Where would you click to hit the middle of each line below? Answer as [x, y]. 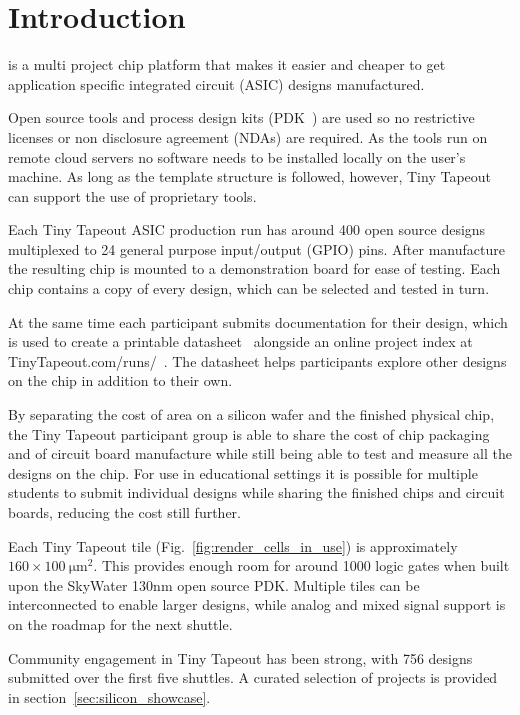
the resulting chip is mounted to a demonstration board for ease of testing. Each [254, 268]
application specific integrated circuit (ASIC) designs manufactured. [216, 83]
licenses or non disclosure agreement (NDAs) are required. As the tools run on [248, 136]
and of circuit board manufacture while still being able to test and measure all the [260, 453]
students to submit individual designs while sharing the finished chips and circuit [256, 492]
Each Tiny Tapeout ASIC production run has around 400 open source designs [247, 229]
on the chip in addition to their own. [120, 380]
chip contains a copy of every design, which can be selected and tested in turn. [249, 288]
